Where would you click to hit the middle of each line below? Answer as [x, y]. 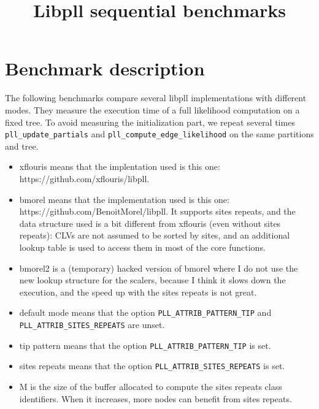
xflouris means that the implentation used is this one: [120, 166]
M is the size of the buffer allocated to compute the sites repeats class [151, 386]
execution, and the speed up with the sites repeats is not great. [138, 292]
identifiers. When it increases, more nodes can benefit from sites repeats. [156, 398]
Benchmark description [105, 68]
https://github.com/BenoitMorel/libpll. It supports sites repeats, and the [157, 211]
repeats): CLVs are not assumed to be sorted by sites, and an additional [155, 235]
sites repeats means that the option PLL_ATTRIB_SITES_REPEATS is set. [152, 366]
